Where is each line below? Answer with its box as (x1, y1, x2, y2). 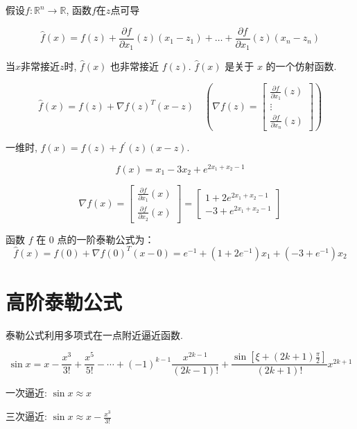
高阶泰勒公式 (6, 287, 123, 315)
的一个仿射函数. (265, 59, 337, 73)
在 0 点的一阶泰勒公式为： (36, 231, 155, 246)
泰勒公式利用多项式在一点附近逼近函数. (6, 327, 183, 342)
